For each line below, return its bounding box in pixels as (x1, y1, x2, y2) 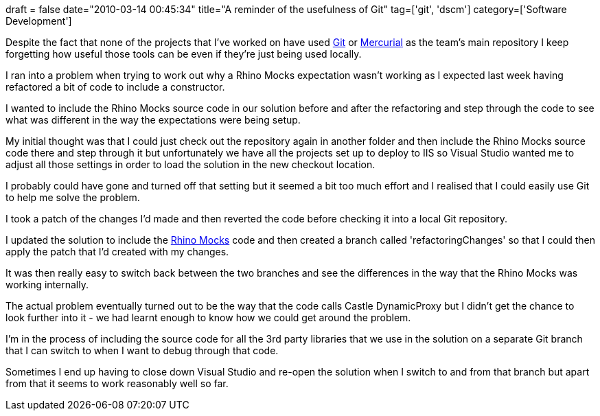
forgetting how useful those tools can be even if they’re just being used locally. (5, 48, 362, 60)
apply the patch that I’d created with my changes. (5, 246, 229, 257)
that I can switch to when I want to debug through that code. (5, 345, 279, 356)
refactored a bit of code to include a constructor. (5, 81, 225, 93)
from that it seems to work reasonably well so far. (5, 378, 229, 389)
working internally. (5, 279, 89, 290)
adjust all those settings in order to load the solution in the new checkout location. (5, 159, 376, 170)
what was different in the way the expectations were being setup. (5, 114, 301, 126)
